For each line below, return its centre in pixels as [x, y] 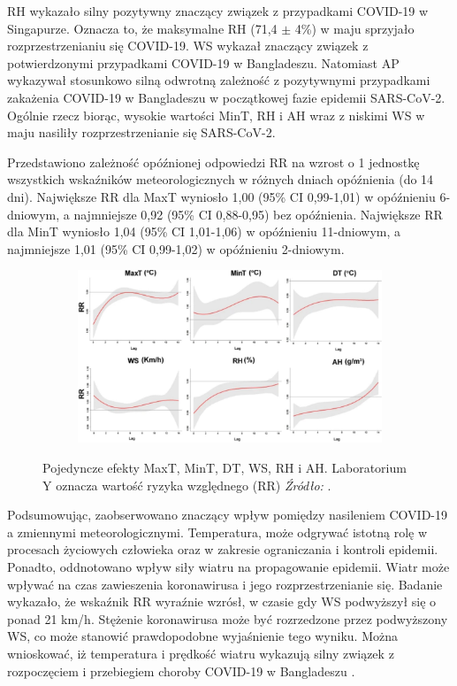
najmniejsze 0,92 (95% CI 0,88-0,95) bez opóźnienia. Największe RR [258, 214]
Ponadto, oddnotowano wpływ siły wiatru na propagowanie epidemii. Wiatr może [228, 567]
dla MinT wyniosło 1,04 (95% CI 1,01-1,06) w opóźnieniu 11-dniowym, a [204, 231]
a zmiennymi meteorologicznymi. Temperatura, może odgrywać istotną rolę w [217, 532]
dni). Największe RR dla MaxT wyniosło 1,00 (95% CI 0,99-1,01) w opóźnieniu [221, 196]
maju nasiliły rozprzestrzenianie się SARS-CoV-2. [141, 132]
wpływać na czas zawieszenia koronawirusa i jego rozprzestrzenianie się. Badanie [225, 584]
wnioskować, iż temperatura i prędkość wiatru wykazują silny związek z [201, 654]
